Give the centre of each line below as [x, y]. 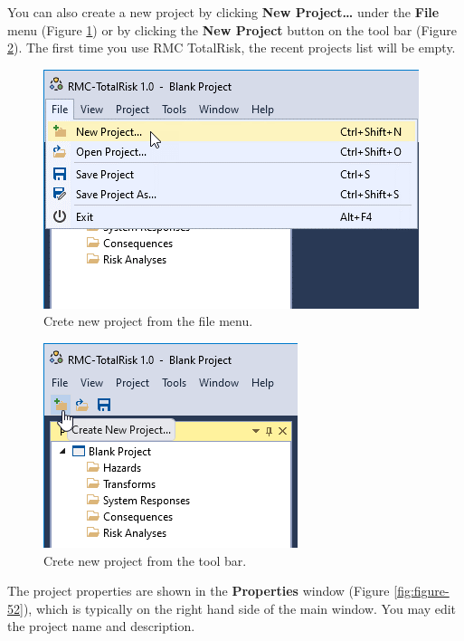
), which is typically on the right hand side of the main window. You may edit [240, 608]
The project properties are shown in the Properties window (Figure [199, 591]
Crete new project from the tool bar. [145, 560]
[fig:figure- [421, 591]
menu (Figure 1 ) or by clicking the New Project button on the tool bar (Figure [232, 29]
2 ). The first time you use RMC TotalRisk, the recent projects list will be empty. [232, 48]
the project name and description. [101, 626]
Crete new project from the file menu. [148, 321]
